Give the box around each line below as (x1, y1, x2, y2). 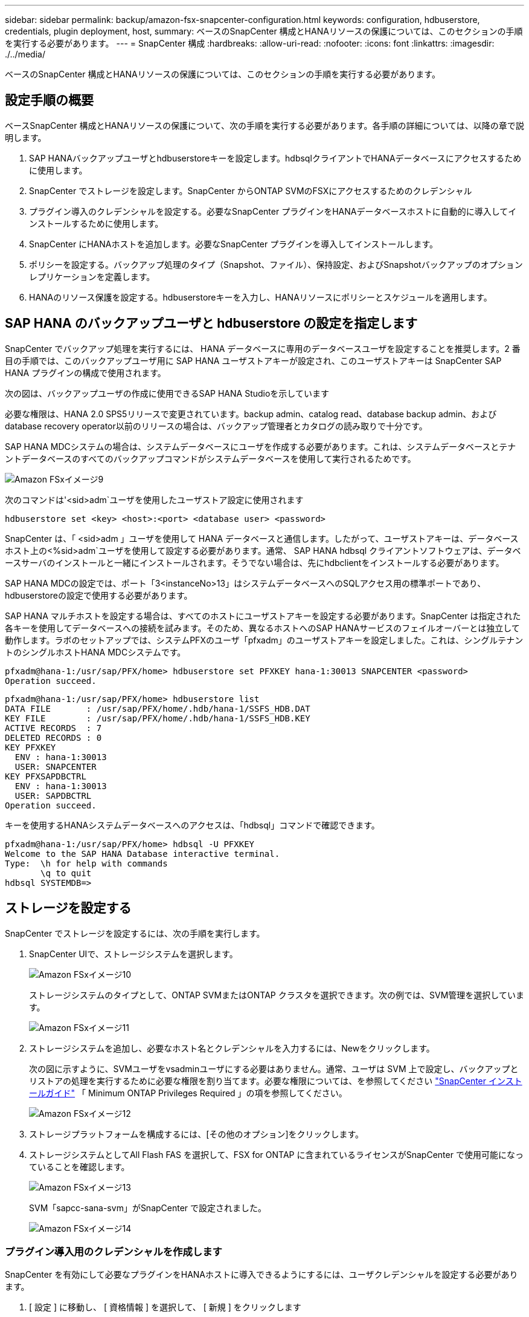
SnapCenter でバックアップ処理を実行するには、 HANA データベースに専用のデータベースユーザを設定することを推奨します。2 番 (5, 343, 521, 354)
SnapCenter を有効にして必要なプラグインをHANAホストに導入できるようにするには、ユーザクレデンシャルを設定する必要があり (5, 1269, 518, 1280)
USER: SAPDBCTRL (14, 790, 92, 801)
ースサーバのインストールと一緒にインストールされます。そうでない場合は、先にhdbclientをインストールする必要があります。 (5, 557, 504, 568)
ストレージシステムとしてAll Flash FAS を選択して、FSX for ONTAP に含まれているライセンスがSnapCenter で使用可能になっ (29, 1149, 524, 1160)
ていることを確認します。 (29, 1161, 130, 1172)
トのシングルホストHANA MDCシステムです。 (5, 646, 186, 657)
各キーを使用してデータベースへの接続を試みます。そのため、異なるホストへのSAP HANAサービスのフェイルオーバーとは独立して (5, 622, 520, 633)
